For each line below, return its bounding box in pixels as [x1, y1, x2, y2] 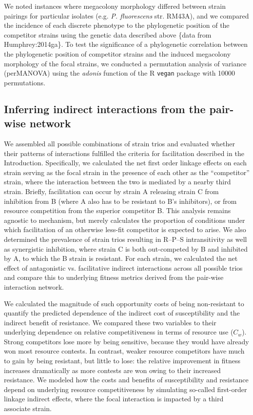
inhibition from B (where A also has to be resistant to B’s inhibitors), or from [4, 196, 237, 206]
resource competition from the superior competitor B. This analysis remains [4, 205, 231, 216]
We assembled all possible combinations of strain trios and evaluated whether [4, 138, 235, 148]
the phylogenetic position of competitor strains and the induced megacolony [4, 48, 231, 59]
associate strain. [4, 403, 52, 414]
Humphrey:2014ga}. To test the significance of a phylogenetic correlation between [4, 39, 248, 49]
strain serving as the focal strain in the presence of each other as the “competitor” [4, 167, 250, 177]
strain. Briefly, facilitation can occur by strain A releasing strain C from [4, 186, 219, 196]
